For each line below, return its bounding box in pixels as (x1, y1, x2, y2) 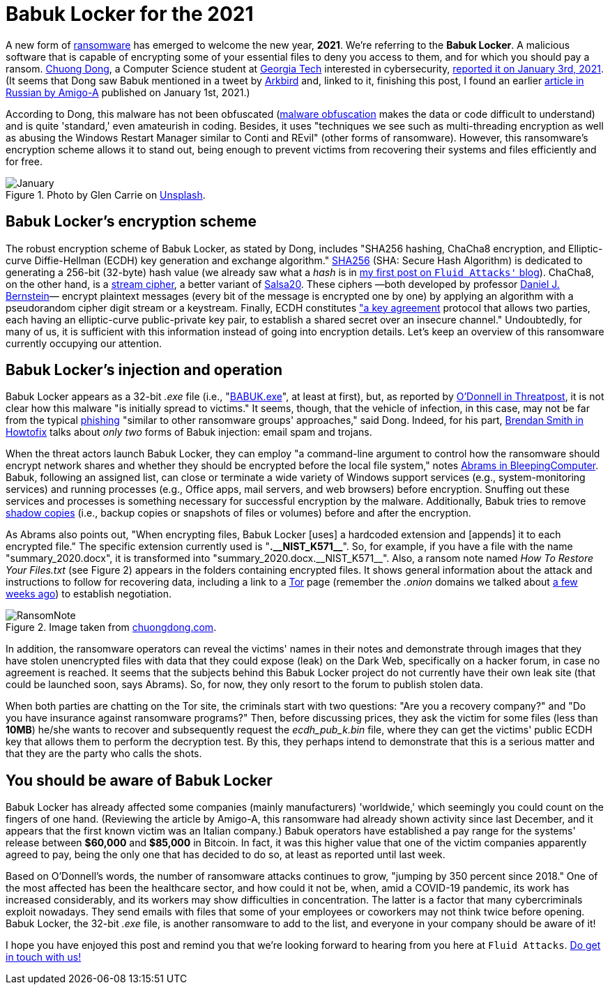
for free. (6, 155, 43, 167)
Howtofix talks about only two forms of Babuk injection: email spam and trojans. (6, 426, 372, 439)
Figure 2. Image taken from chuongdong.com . (6, 621, 217, 634)
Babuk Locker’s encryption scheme (6, 213, 257, 231)
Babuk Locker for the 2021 (6, 2, 254, 26)
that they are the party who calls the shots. (6, 747, 202, 760)
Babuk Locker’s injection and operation (6, 361, 283, 379)
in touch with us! (6, 951, 82, 964)
